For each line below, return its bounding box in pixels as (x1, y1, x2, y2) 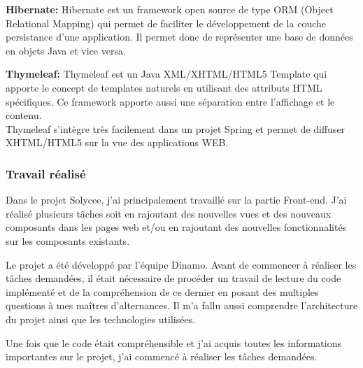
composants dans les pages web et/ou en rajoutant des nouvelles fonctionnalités (6, 220, 347, 234)
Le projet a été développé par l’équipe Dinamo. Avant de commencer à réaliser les (6, 257, 357, 271)
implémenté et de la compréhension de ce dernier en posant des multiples (6, 284, 319, 299)
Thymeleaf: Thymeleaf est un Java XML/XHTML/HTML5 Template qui (6, 66, 327, 81)
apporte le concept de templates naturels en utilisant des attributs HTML (6, 80, 322, 94)
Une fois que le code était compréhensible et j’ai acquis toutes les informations (6, 335, 342, 350)
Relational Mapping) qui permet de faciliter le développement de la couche (6, 15, 326, 30)
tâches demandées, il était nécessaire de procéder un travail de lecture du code (6, 271, 341, 285)
